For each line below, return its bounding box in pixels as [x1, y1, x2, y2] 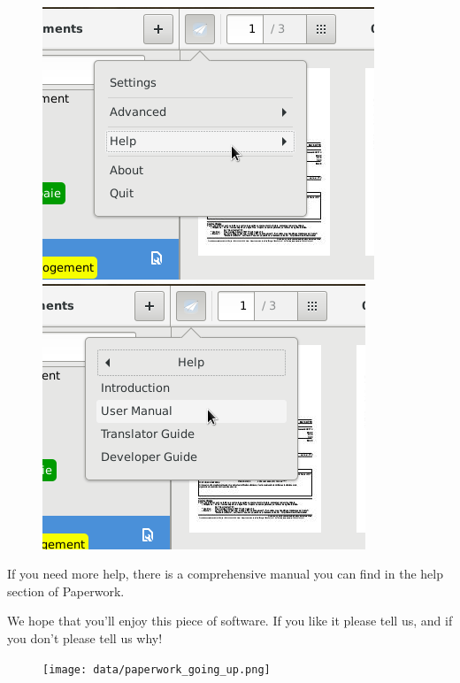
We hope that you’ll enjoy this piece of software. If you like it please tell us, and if [7, 611, 453, 630]
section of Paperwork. [7, 581, 125, 600]
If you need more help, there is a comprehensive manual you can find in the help [7, 564, 443, 583]
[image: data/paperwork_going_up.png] [42, 663, 271, 676]
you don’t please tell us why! [7, 628, 163, 647]
